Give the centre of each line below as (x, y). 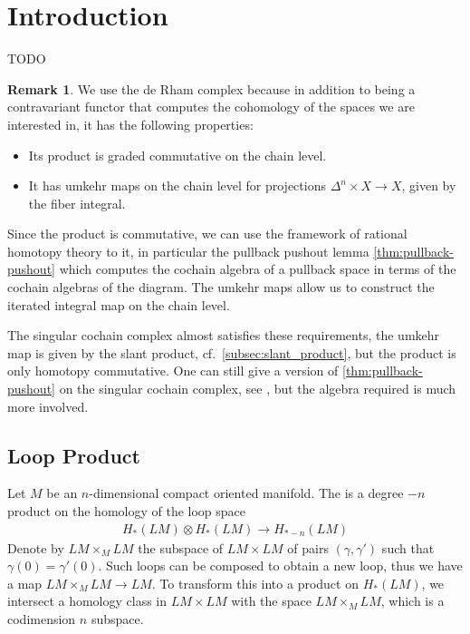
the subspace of (181, 547)
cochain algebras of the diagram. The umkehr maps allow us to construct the (221, 287)
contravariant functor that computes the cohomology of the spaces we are (211, 107)
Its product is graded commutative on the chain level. (177, 155)
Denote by (36, 547)
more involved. (48, 406)
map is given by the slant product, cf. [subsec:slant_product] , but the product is (232, 352)
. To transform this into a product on (255, 583)
